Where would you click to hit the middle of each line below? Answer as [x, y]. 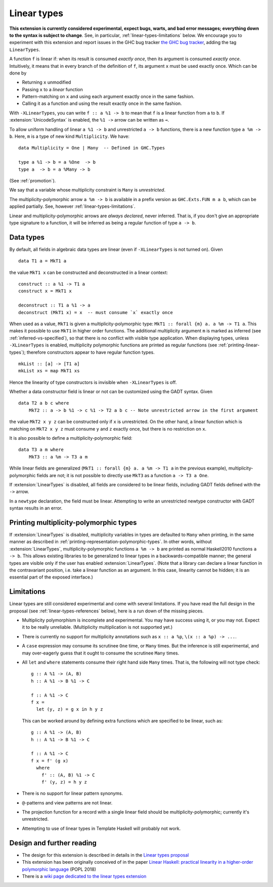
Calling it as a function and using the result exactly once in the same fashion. [102, 103]
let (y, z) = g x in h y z [70, 709]
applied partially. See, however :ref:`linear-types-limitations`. [73, 206]
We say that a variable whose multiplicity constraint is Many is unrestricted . [87, 190]
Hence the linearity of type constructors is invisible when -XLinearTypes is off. [93, 382]
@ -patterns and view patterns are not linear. [67, 802]
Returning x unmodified [47, 82]
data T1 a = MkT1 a [42, 261]
